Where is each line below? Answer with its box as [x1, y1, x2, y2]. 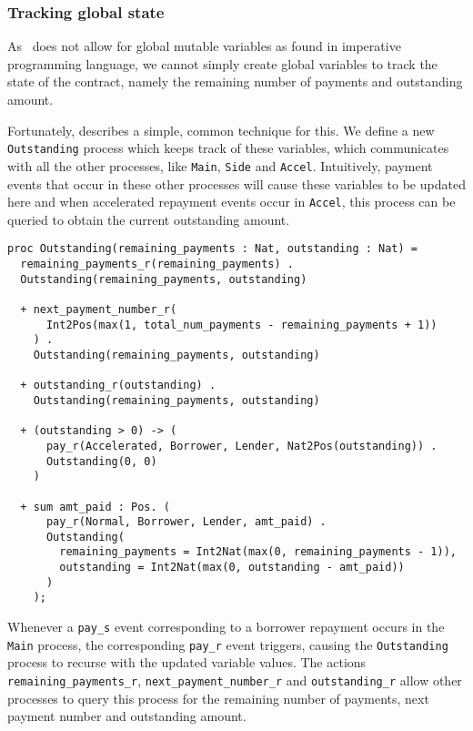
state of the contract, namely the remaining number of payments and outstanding [7, 72, 463, 91]
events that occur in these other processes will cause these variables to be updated [7, 174, 466, 193]
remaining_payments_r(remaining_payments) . [20, 258, 294, 270]
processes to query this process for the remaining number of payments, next [7, 688, 429, 707]
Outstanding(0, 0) [45, 454, 157, 468]
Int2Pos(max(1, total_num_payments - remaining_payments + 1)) [45, 318, 438, 331]
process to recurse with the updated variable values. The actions [7, 653, 367, 672]
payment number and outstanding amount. [7, 706, 247, 726]
